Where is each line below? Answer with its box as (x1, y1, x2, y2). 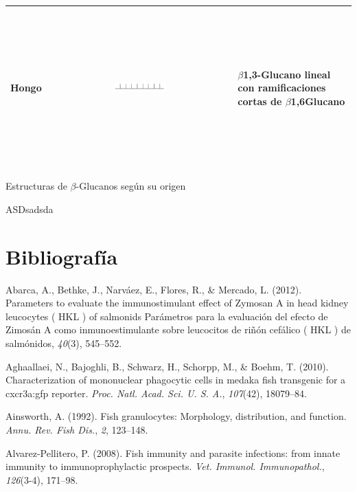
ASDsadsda (5, 201, 54, 216)
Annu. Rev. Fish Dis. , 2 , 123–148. (5, 423, 148, 437)
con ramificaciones (238, 80, 326, 95)
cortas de (238, 93, 282, 108)
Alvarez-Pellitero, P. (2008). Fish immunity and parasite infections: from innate (5, 445, 341, 460)
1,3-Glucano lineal (243, 67, 331, 81)
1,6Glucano (290, 93, 345, 108)
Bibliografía (5, 242, 118, 270)
